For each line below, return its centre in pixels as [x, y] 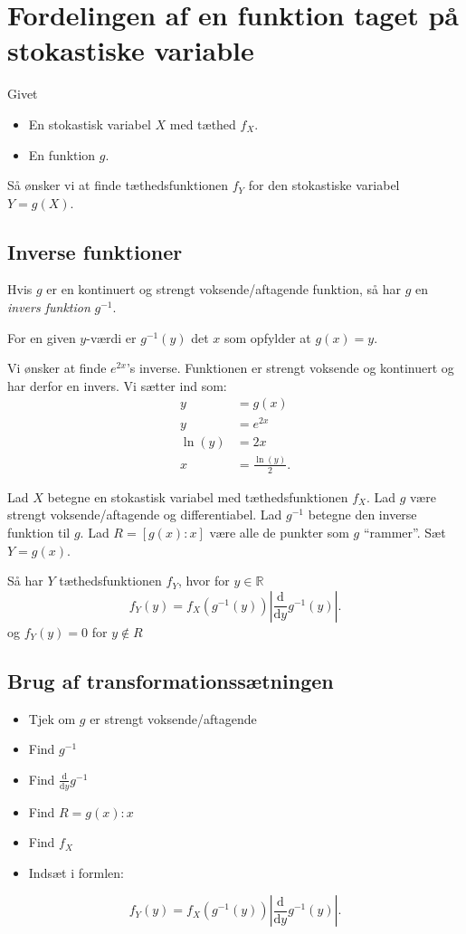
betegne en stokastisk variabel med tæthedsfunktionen [198, 496]
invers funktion [49, 307]
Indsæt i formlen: [76, 872]
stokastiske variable [131, 50]
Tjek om [52, 718]
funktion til [39, 532]
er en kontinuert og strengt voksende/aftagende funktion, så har [223, 289]
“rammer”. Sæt [404, 532]
